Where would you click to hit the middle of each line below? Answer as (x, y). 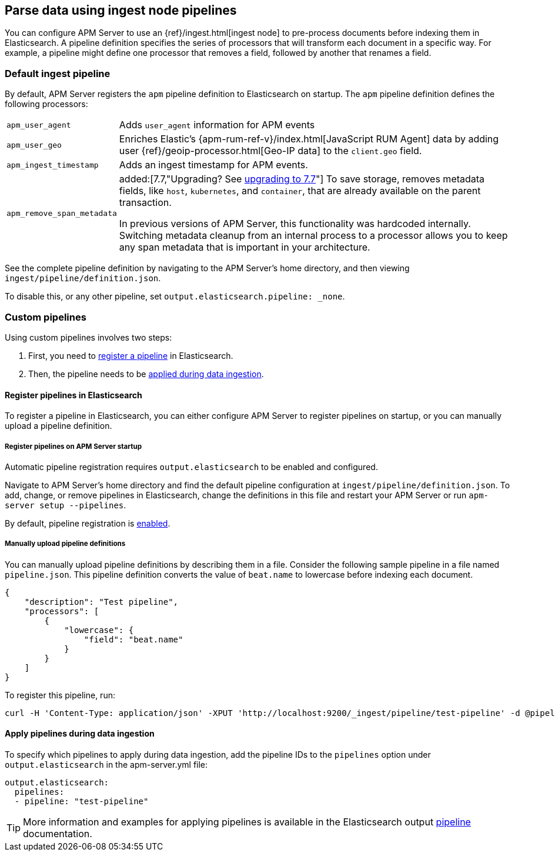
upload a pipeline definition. (58, 426)
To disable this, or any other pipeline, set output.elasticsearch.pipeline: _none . (175, 297)
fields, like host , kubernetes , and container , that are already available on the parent (300, 191)
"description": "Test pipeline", (101, 602)
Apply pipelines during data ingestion (80, 734)
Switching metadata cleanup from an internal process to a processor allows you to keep (313, 236)
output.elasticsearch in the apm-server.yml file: (106, 764)
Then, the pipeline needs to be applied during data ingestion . (146, 374)
